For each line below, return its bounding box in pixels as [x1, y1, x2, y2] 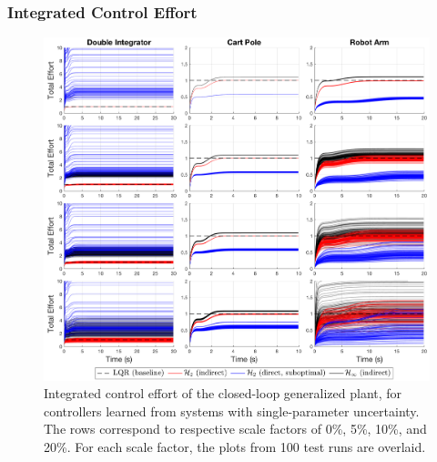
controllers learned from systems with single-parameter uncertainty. [44, 401, 420, 420]
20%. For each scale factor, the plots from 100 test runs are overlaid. [44, 436, 426, 456]
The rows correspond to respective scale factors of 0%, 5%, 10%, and [44, 419, 427, 438]
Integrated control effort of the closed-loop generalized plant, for [44, 384, 402, 403]
